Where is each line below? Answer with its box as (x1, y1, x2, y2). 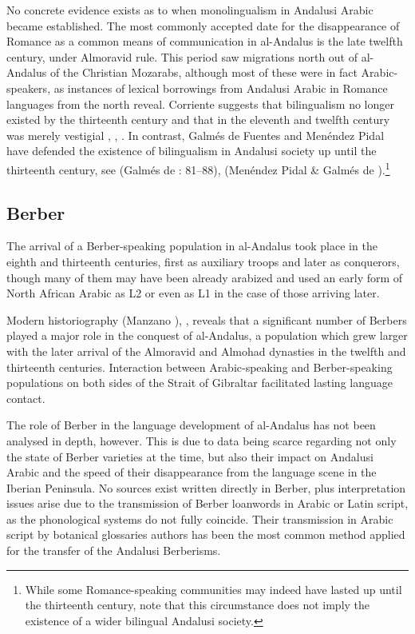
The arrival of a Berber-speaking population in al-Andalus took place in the (6, 237, 377, 254)
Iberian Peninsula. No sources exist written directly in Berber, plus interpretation (6, 479, 406, 496)
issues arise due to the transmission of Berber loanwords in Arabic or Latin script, (6, 495, 409, 512)
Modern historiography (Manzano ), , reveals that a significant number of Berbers (6, 311, 407, 328)
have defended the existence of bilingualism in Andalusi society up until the (6, 142, 377, 159)
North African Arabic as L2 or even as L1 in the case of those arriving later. (6, 285, 380, 301)
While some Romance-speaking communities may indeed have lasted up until (25, 580, 402, 597)
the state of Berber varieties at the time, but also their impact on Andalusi (6, 448, 373, 465)
